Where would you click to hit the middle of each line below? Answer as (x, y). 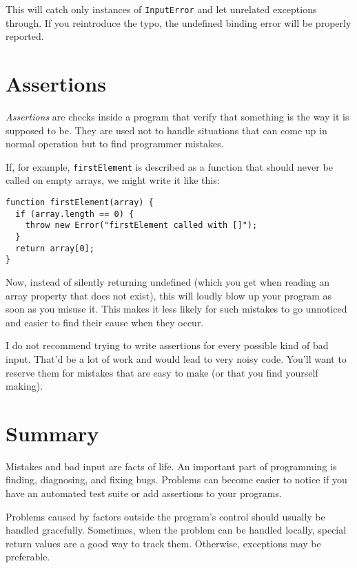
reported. (25, 36)
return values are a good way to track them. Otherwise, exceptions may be (163, 543)
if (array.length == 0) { (75, 214)
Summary (52, 433)
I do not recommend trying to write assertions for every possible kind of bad (167, 345)
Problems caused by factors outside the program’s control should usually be (165, 516)
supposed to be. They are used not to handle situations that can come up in (166, 130)
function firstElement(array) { (80, 202)
